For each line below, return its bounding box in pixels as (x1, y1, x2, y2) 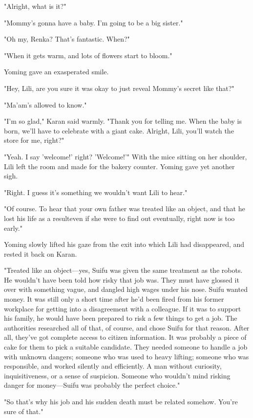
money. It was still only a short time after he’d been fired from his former (4, 294, 224, 304)
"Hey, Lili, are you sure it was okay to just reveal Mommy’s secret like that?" (4, 83, 234, 93)
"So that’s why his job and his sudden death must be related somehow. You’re (4, 396, 238, 406)
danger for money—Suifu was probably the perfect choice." (4, 380, 180, 390)
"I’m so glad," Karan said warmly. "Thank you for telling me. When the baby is (4, 116, 242, 126)
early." (4, 222, 22, 233)
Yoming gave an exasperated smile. (4, 66, 109, 77)
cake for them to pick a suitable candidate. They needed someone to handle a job (4, 342, 248, 352)
